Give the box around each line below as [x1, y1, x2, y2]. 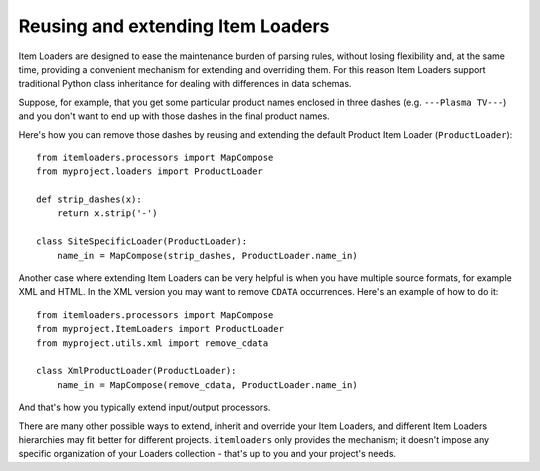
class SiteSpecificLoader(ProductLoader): [36, 236, 248, 247]
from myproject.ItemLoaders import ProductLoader [36, 323, 285, 335]
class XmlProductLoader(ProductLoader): [36, 365, 237, 377]
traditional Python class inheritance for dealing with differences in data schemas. [18, 78, 352, 90]
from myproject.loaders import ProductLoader [36, 166, 264, 177]
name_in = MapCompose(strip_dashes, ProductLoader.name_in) [56, 250, 359, 261]
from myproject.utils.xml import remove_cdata [36, 337, 269, 349]
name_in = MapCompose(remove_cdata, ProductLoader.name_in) [56, 379, 359, 390]
